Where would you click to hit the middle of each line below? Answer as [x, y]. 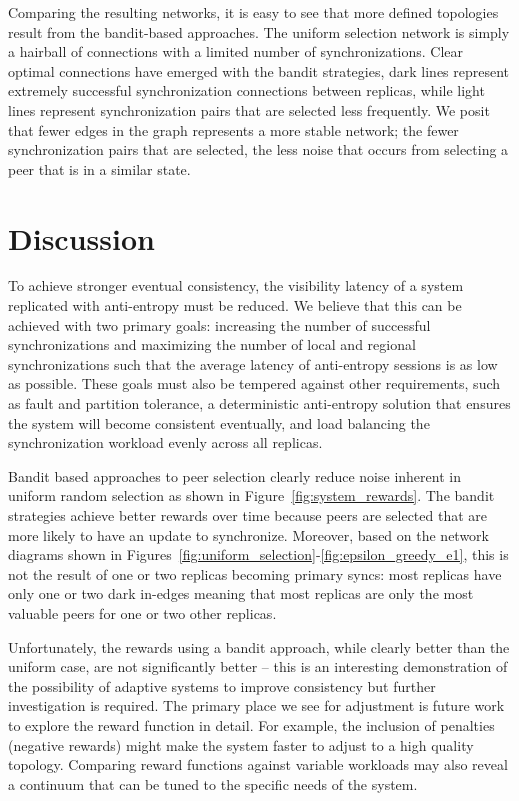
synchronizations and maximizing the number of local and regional [212, 344]
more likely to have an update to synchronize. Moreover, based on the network [248, 534]
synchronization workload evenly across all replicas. [165, 442]
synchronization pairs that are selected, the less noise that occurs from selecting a [258, 149]
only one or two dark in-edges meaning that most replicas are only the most [241, 593]
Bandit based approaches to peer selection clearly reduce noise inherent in [234, 475]
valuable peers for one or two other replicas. [142, 612]
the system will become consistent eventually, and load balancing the [219, 422]
